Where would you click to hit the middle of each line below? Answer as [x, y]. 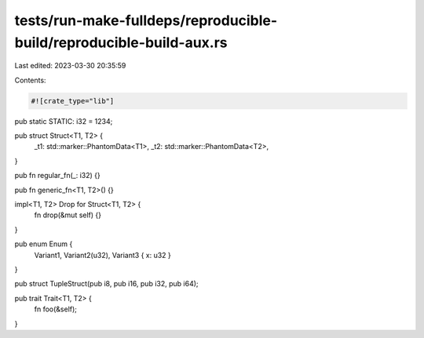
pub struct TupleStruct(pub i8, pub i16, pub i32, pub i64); [107, 284]
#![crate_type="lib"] [73, 101]
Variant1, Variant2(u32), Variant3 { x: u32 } [103, 255]
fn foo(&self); [56, 309]
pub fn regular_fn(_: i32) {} [58, 176]
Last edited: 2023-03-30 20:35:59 [70, 66]
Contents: [30, 80]
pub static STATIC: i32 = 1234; [64, 121]
